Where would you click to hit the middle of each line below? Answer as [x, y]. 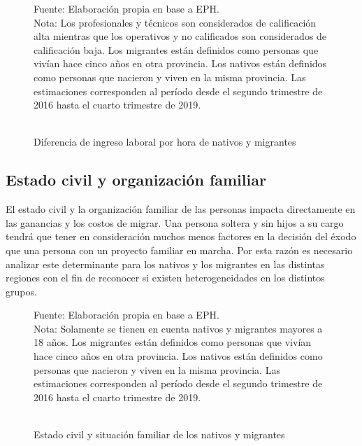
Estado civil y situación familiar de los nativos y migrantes [159, 434]
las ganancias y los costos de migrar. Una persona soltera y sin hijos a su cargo [175, 222]
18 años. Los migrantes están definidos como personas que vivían [173, 342]
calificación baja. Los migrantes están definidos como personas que [176, 49]
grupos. [21, 291]
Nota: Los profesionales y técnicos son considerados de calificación [175, 22]
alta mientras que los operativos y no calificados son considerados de [180, 36]
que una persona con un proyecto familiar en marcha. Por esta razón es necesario [179, 250]
